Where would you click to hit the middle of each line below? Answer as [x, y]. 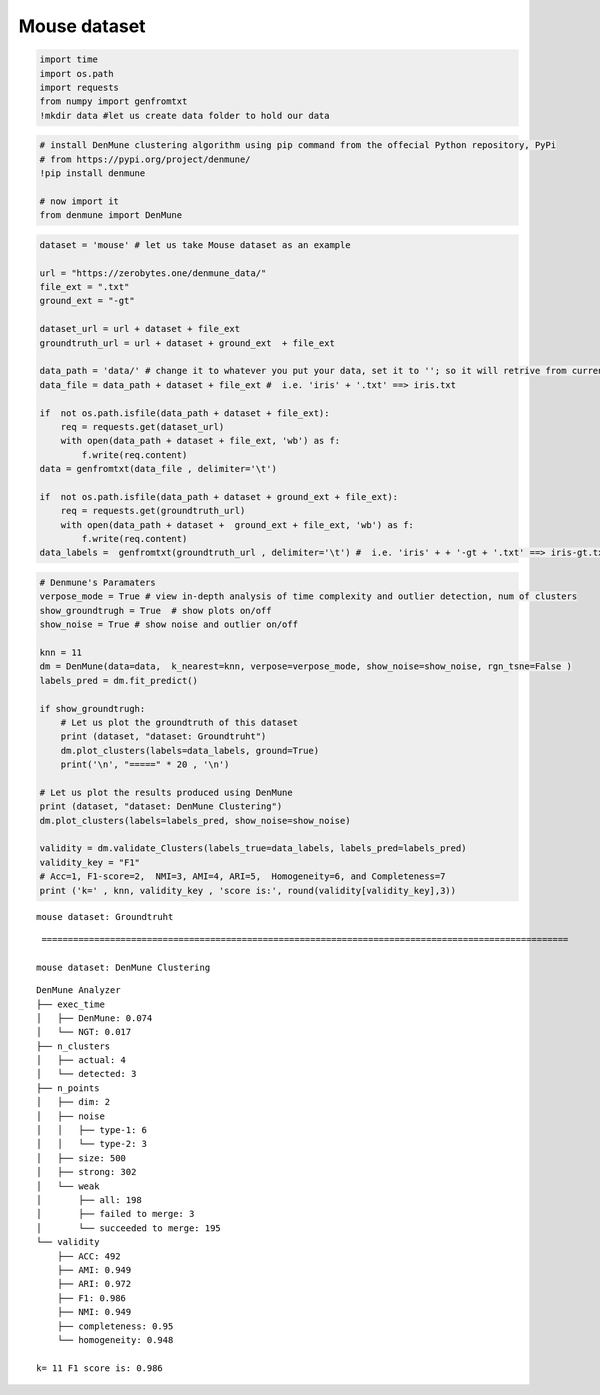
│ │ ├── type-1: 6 [92, 1130]
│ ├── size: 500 [81, 1158]
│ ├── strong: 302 [86, 1172]
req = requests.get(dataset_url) [142, 426]
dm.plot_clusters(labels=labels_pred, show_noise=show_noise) [195, 820]
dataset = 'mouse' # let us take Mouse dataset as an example [195, 244]
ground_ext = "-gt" [87, 301]
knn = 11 [61, 652]
